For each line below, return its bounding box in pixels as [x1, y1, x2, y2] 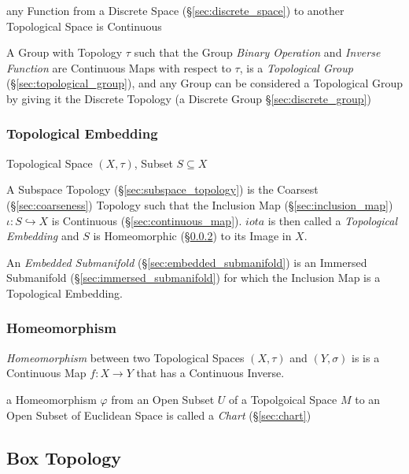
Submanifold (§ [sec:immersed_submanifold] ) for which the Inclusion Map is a [6, 269, 381, 286]
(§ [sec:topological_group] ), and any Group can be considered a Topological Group [6, 75, 403, 91]
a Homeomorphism [6, 391, 97, 407]
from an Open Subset [111, 391, 215, 407]
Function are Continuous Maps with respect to [6, 59, 231, 76]
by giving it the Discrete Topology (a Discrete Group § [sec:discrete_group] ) [6, 90, 371, 106]
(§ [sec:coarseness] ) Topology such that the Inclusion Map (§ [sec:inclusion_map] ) [6, 196, 393, 213]
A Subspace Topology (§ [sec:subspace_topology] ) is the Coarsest [6, 181, 319, 198]
